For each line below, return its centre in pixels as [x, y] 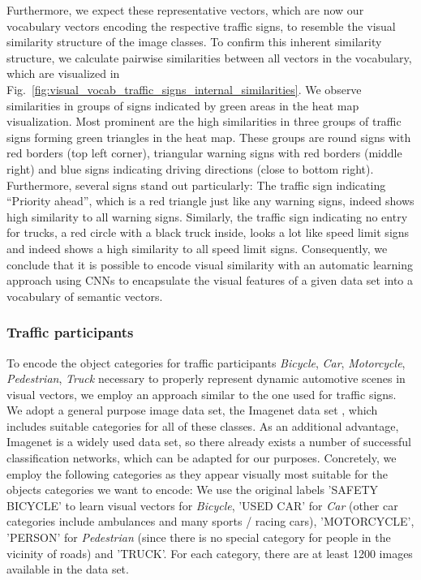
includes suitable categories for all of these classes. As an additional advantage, [203, 425]
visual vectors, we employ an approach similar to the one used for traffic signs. [202, 394]
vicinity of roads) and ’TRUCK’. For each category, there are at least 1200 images [210, 553]
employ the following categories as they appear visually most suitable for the [197, 473]
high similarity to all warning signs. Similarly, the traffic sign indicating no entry [207, 216]
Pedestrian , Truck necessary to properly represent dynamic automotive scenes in [206, 378]
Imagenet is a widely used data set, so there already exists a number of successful [209, 442]
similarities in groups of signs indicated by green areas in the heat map [183, 105]
